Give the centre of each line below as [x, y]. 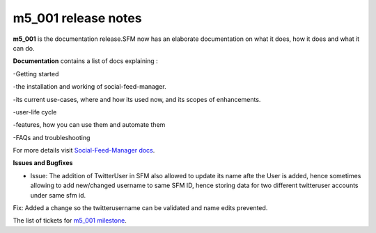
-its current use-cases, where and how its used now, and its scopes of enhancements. [137, 99]
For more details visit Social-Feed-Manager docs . [84, 150]
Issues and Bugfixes [43, 163]
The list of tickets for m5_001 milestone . [70, 221]
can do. [24, 48]
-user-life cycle [35, 112]
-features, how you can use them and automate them [89, 125]
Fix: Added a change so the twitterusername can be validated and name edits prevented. [140, 208]
